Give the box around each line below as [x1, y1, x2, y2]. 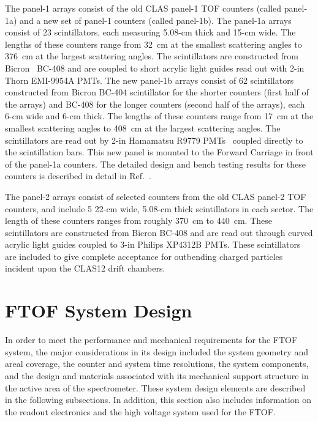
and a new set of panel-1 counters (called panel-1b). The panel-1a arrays [20, 13, 292, 26]
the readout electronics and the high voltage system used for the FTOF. [5, 405, 276, 418]
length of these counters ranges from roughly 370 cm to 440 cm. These [5, 214, 272, 227]
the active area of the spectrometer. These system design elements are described [5, 381, 306, 394]
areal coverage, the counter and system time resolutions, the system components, [5, 357, 309, 370]
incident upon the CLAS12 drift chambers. [5, 262, 165, 275]
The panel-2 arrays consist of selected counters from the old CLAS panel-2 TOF [5, 190, 306, 202]
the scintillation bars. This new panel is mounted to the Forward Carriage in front [5, 146, 314, 158]
